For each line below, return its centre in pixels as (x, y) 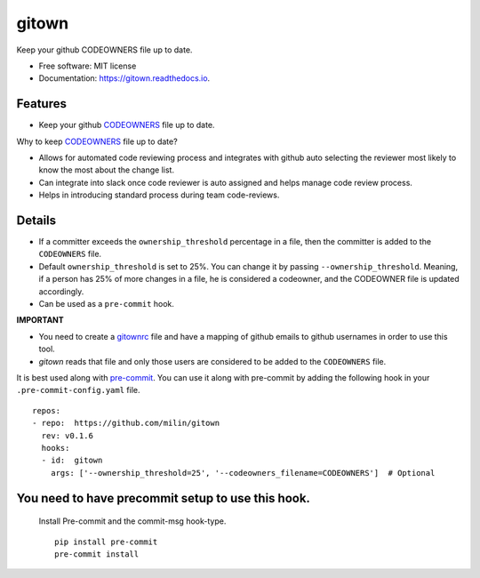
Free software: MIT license (88, 66)
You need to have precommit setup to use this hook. (164, 498)
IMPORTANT (40, 320)
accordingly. (61, 291)
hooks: (56, 448)
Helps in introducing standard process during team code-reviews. (159, 195)
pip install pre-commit (106, 542)
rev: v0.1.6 (67, 435)
